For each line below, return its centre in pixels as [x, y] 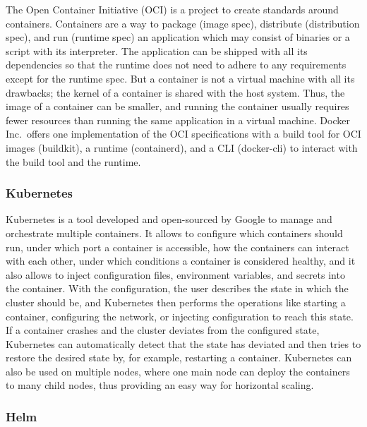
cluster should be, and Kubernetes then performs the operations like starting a [176, 302]
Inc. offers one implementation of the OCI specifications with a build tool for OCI [183, 134]
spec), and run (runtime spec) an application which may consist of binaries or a [178, 37]
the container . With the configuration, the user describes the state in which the [177, 288]
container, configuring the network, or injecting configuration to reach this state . [180, 316]
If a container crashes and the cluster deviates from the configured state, [163, 330]
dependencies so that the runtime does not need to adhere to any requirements [176, 65]
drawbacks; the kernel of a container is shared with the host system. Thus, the [175, 92]
